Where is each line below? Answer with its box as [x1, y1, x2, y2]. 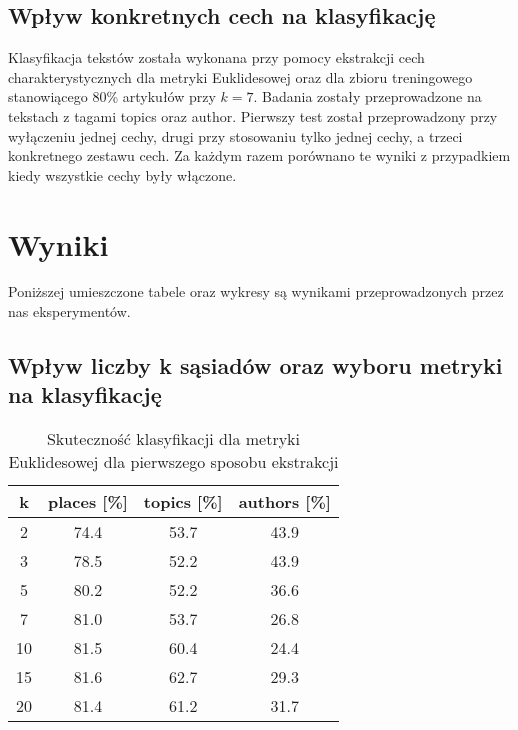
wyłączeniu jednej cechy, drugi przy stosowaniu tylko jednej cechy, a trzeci [8, 125, 463, 146]
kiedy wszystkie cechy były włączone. [8, 164, 237, 185]
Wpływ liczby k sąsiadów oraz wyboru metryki [8, 350, 503, 381]
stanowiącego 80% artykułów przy [8, 86, 216, 107]
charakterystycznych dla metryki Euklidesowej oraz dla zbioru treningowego [8, 66, 473, 87]
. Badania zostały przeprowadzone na [253, 86, 482, 107]
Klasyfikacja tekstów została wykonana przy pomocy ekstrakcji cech [8, 47, 425, 68]
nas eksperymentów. [8, 301, 131, 322]
